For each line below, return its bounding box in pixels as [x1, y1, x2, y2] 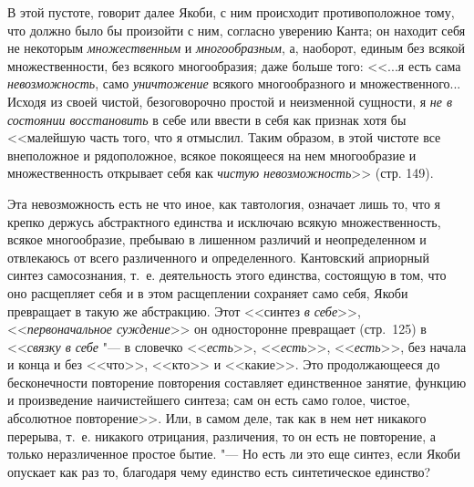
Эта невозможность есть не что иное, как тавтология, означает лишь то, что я [7, 193, 441, 212]
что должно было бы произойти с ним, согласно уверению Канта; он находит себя [7, 20, 466, 39]
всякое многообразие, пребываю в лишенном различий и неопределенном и [7, 230, 427, 249]
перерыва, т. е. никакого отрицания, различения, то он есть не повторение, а [7, 426, 436, 445]
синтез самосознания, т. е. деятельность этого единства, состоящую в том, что [7, 265, 447, 285]
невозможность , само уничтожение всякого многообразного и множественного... [7, 74, 461, 93]
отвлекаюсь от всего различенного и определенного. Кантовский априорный [7, 247, 429, 266]
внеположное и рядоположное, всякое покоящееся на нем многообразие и [7, 145, 417, 164]
